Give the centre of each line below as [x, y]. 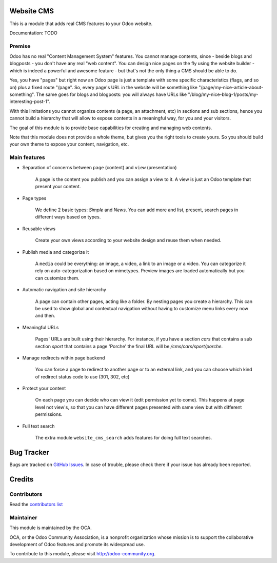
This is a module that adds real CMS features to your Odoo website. [81, 24]
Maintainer [23, 517]
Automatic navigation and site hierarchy [64, 290]
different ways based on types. [68, 217]
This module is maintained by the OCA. [51, 528]
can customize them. [57, 278]
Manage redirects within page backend [64, 358]
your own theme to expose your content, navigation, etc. [69, 144]
